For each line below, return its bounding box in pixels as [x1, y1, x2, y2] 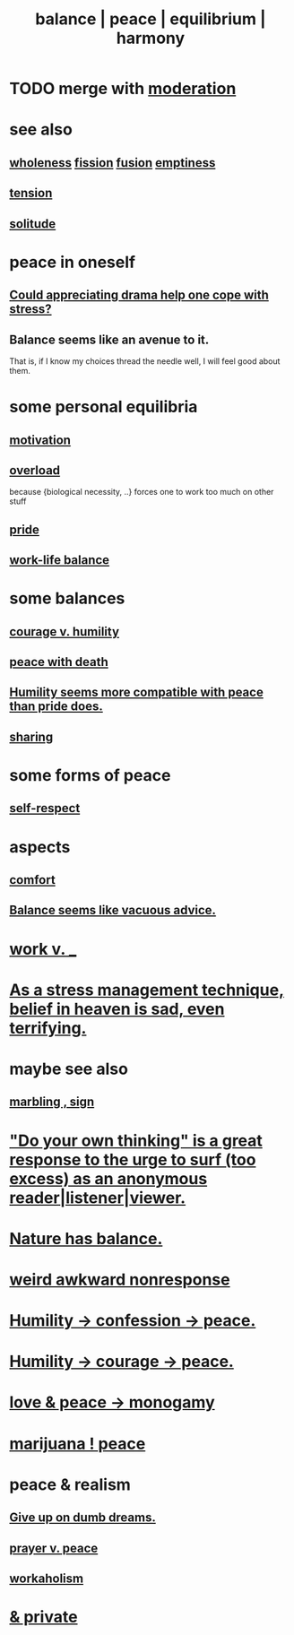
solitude [9, 216, 56, 231]
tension [9, 186, 53, 201]
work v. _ [9, 939, 77, 959]
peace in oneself [9, 252, 136, 272]
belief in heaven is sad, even [9, 999, 225, 1019]
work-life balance [9, 552, 110, 568]
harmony [116, 28, 186, 48]
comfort [9, 872, 56, 887]
